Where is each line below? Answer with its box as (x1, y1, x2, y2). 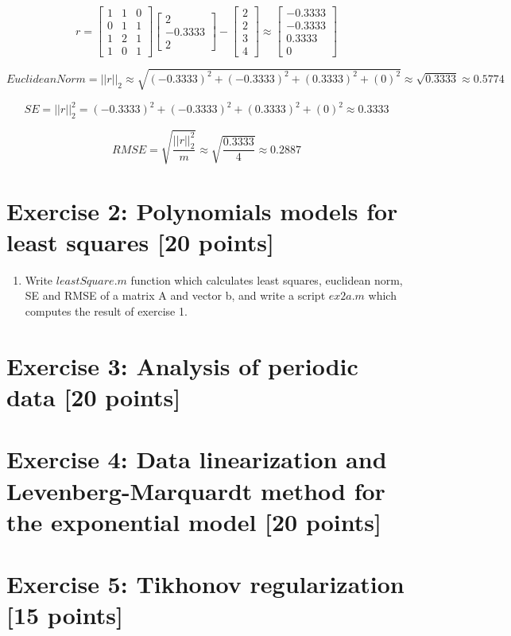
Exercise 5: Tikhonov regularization (6, 568, 405, 600)
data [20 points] (6, 380, 181, 413)
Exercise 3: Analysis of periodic (6, 349, 358, 382)
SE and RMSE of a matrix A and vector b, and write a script (25, 287, 326, 304)
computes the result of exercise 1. (25, 303, 188, 320)
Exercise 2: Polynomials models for (6, 194, 398, 227)
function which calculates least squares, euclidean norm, (130, 271, 403, 288)
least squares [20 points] (6, 225, 274, 258)
